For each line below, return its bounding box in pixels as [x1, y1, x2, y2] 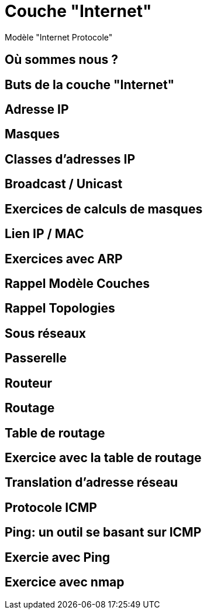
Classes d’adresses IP [5, 151, 136, 167]
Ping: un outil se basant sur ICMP [5, 525, 202, 540]
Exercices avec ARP [5, 251, 123, 266]
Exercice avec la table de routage [5, 450, 202, 465]
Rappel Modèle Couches [5, 276, 150, 291]
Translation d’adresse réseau [5, 475, 178, 490]
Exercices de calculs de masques [5, 201, 203, 216]
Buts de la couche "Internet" [5, 77, 175, 92]
